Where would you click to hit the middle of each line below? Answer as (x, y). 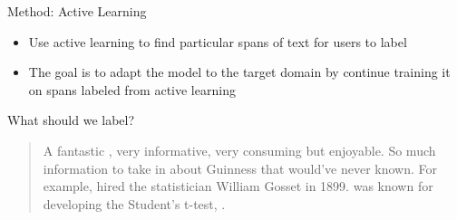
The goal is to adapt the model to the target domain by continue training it (239, 72)
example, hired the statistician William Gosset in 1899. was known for (238, 186)
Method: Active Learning (77, 11)
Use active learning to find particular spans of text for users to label (218, 41)
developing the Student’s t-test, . (134, 203)
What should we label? (71, 120)
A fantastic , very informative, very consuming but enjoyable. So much (239, 150)
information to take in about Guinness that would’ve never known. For (240, 168)
